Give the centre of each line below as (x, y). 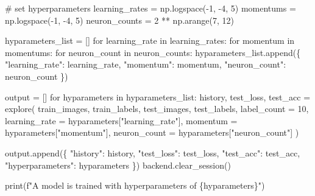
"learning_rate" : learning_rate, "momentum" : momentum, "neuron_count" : (146, 64)
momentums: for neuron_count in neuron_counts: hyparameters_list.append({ (153, 52)
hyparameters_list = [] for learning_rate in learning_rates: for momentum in (150, 40)
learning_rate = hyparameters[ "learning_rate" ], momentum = (121, 120)
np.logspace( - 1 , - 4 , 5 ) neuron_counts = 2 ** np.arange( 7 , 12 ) (120, 20)
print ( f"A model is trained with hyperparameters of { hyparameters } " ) (135, 185)
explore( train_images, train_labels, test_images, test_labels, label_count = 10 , (157, 109)
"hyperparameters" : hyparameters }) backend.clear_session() (118, 165)
